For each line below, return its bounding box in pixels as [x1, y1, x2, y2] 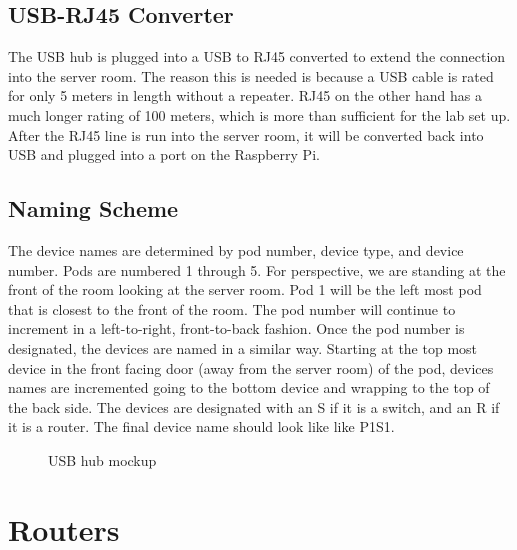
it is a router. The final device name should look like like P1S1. [8, 416, 395, 437]
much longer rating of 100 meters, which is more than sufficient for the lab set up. [8, 104, 511, 125]
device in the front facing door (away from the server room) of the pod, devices [8, 357, 494, 378]
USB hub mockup [48, 449, 157, 470]
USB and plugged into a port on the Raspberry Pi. [8, 144, 320, 165]
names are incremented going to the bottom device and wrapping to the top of [8, 377, 490, 398]
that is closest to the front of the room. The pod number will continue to [8, 298, 456, 319]
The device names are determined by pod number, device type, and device [8, 239, 464, 260]
